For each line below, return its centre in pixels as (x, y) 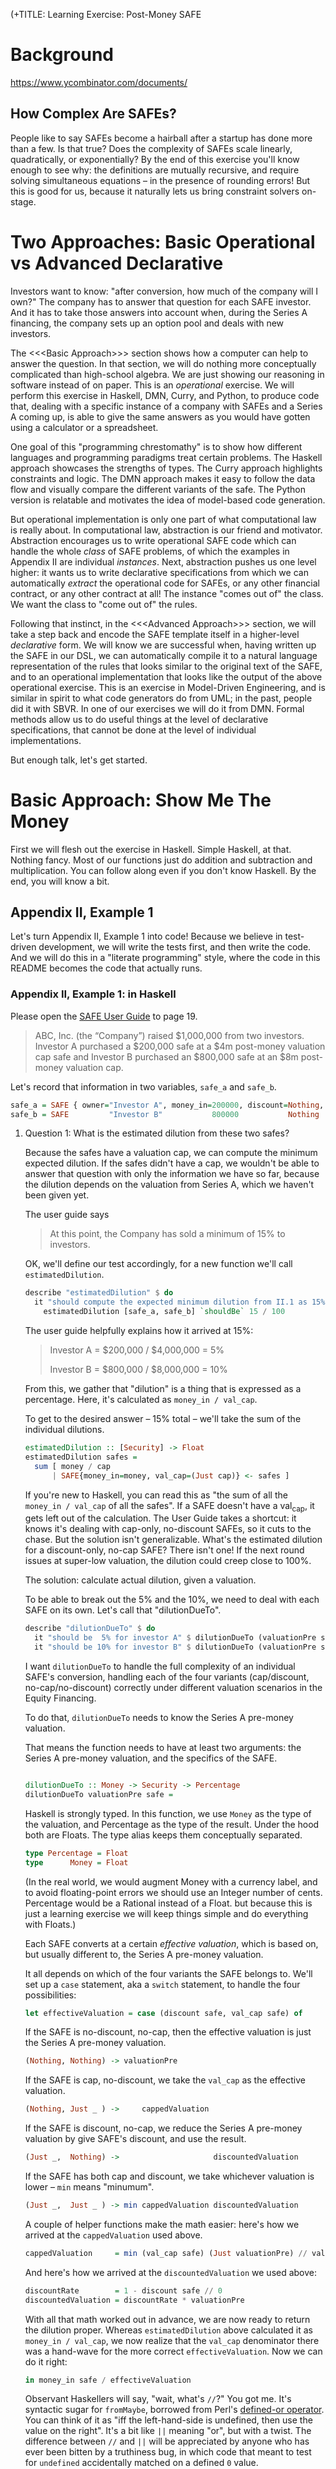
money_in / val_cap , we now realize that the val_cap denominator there (172, 2340)
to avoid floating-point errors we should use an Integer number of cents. (173, 1892)
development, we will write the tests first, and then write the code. (175, 947)
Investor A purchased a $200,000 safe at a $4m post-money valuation (180, 1046)
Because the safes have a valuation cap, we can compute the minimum (171, 1153)
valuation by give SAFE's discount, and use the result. (135, 2139)
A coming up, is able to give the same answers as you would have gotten (160, 416)
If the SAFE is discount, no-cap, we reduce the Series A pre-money (163, 2128)
